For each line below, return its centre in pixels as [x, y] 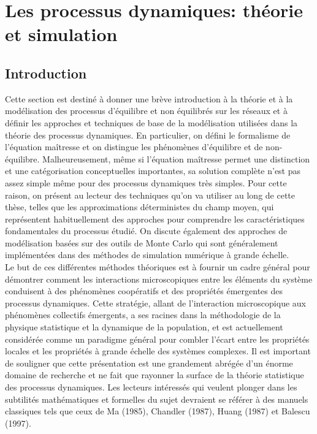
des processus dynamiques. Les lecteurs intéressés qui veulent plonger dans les [151, 387]
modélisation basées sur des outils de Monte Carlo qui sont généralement [142, 242]
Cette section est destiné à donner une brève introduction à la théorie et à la [149, 98]
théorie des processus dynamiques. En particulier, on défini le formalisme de [148, 135]
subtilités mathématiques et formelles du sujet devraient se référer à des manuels [157, 399]
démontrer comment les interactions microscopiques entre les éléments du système [159, 279]
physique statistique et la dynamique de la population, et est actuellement [144, 327]
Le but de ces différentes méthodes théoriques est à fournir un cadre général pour [158, 267]
